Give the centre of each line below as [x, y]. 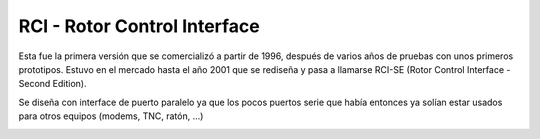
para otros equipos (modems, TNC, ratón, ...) [111, 116]
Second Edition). [52, 84]
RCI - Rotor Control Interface [139, 26]
